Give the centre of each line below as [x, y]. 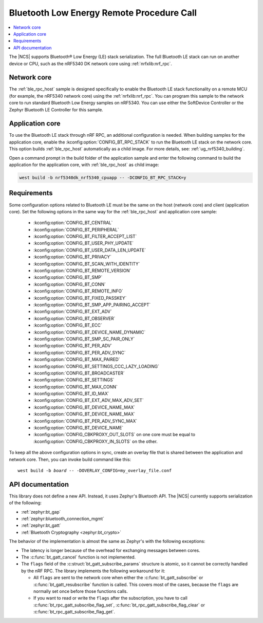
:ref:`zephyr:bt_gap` [41, 512]
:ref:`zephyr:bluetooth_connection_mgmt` [63, 519]
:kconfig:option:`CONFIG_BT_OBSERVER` [74, 318]
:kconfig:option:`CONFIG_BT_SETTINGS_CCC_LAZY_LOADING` [96, 366]
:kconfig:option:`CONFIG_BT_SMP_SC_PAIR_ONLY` [84, 339]
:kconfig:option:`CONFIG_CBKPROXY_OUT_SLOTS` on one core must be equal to [114, 435]
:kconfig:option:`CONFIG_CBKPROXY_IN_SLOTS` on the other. [95, 441]
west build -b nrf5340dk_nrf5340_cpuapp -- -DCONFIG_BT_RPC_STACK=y [103, 178]
